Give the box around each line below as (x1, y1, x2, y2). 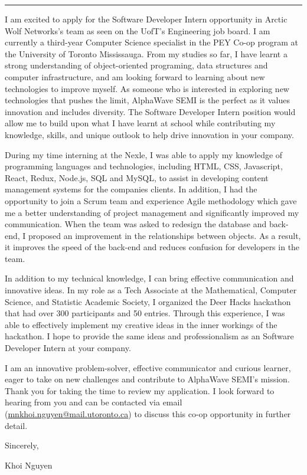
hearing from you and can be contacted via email (5, 396, 182, 408)
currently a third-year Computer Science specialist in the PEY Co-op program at (5, 36, 299, 48)
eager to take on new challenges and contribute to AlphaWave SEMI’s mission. (5, 373, 290, 385)
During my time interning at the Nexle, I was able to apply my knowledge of (5, 148, 283, 160)
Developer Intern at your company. (5, 342, 131, 354)
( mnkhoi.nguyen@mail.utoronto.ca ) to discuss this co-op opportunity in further (5, 408, 291, 420)
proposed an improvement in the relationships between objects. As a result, (28, 229, 301, 241)
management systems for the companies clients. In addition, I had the (5, 183, 257, 195)
